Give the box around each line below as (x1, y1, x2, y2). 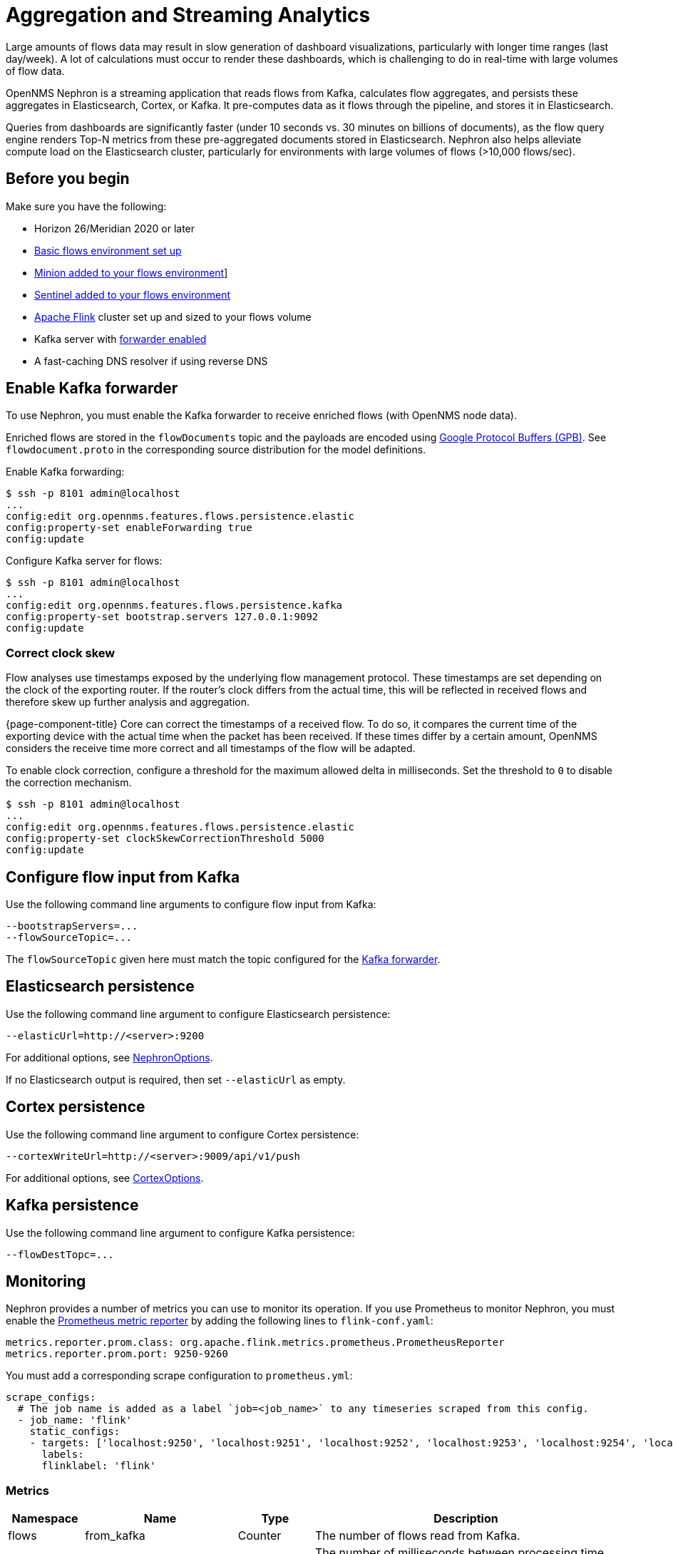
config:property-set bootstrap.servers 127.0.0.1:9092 (6, 611, 319, 623)
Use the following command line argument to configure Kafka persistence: (6, 1226, 355, 1239)
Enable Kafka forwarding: (6, 465, 125, 478)
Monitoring (6, 1272, 86, 1290)
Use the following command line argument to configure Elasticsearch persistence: (6, 1007, 391, 1020)
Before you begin (6, 170, 130, 188)
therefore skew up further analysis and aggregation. (6, 696, 250, 709)
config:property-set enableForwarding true (6, 522, 252, 534)
